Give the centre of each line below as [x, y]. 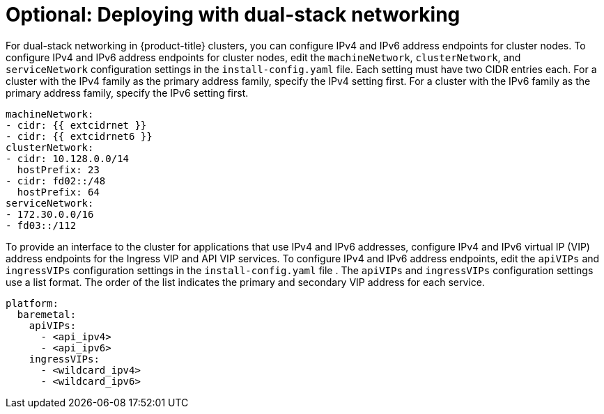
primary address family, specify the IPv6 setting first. [127, 93]
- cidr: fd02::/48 [56, 181]
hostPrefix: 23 [58, 169]
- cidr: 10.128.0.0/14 [68, 158]
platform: [32, 303]
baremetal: [47, 314]
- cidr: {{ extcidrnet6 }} [79, 136]
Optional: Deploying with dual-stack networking [233, 15]
